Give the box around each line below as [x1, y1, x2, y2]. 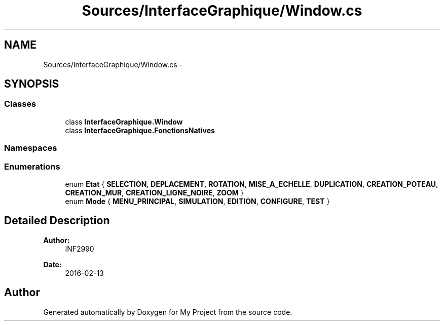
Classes [4, 99, 36, 109]
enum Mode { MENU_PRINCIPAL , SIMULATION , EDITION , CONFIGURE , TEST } [65, 196, 330, 206]
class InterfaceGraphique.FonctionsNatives [65, 126, 215, 135]
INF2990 [65, 244, 94, 253]
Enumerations [4, 161, 60, 172]
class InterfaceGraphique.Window [65, 117, 183, 126]
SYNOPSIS [4, 77, 59, 91]
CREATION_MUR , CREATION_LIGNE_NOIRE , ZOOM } [65, 188, 244, 197]
